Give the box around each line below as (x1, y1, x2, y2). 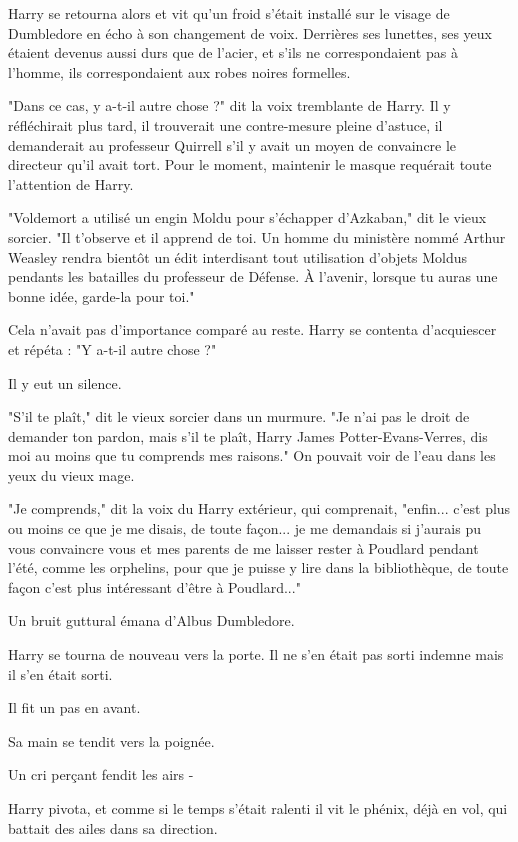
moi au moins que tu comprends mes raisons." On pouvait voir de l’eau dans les (8, 445, 496, 466)
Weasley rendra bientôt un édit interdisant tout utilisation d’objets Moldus (8, 246, 468, 267)
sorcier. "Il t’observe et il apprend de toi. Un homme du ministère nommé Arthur (8, 226, 506, 247)
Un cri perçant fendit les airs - (8, 764, 194, 785)
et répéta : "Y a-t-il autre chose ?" (8, 338, 217, 359)
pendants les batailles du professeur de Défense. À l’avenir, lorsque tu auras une (8, 266, 498, 287)
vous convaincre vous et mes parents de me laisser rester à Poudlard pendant (8, 537, 479, 558)
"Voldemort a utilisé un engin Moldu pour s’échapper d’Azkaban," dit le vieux (8, 207, 487, 228)
